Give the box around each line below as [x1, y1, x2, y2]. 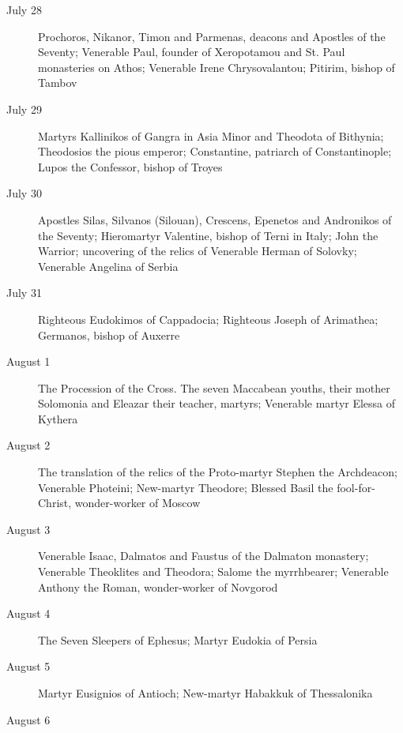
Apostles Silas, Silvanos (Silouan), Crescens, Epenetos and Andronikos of [38, 211, 392, 227]
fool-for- [337, 479, 375, 495]
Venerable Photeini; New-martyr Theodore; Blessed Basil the [38, 479, 333, 495]
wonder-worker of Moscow [74, 494, 201, 511]
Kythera [38, 410, 78, 427]
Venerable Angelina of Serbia [38, 257, 179, 274]
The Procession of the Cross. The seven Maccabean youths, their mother [38, 379, 390, 396]
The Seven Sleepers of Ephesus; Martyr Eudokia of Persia [38, 631, 318, 648]
